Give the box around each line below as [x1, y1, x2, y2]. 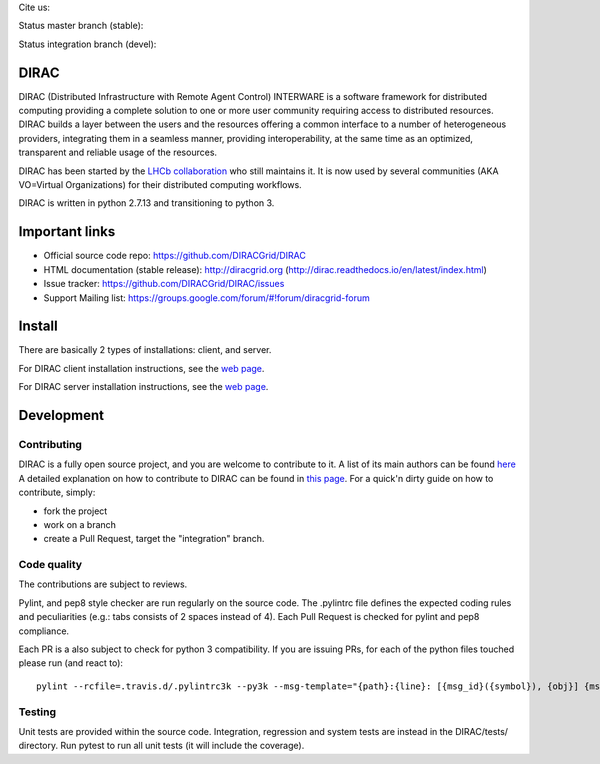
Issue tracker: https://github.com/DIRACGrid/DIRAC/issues [43, 278, 285, 290]
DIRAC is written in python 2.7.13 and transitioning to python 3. [18, 197, 275, 209]
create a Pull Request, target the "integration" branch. [43, 533, 265, 545]
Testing [18, 705, 57, 719]
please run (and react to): [18, 657, 124, 669]
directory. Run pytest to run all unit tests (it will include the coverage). [18, 740, 305, 752]
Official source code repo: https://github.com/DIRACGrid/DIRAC [43, 250, 307, 262]
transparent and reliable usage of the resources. [18, 146, 218, 159]
